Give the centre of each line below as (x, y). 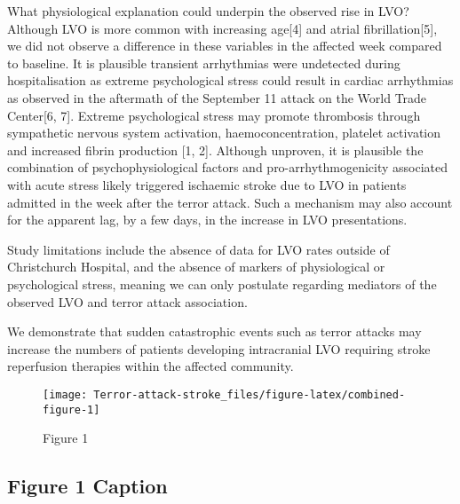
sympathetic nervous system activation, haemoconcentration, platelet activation (224, 133)
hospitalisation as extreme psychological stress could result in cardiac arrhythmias (230, 80)
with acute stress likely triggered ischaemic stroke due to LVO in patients (207, 184)
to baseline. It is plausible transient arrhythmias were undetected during (204, 63)
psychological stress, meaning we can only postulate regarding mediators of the (222, 283)
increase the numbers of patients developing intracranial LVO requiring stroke (219, 348)
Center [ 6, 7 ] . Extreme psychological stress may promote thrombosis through (214, 115)
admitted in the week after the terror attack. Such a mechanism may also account (230, 202)
